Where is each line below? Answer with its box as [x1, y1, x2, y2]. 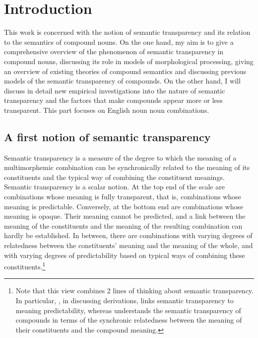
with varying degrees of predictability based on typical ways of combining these [4, 250, 245, 260]
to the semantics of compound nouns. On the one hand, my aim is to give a [4, 36, 234, 47]
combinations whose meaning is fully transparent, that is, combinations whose [4, 191, 241, 202]
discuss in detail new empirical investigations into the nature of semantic [4, 85, 225, 95]
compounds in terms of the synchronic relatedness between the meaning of [15, 315, 242, 325]
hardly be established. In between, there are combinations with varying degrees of [4, 230, 253, 241]
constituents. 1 [4, 260, 46, 271]
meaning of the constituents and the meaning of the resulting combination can [4, 220, 243, 231]
